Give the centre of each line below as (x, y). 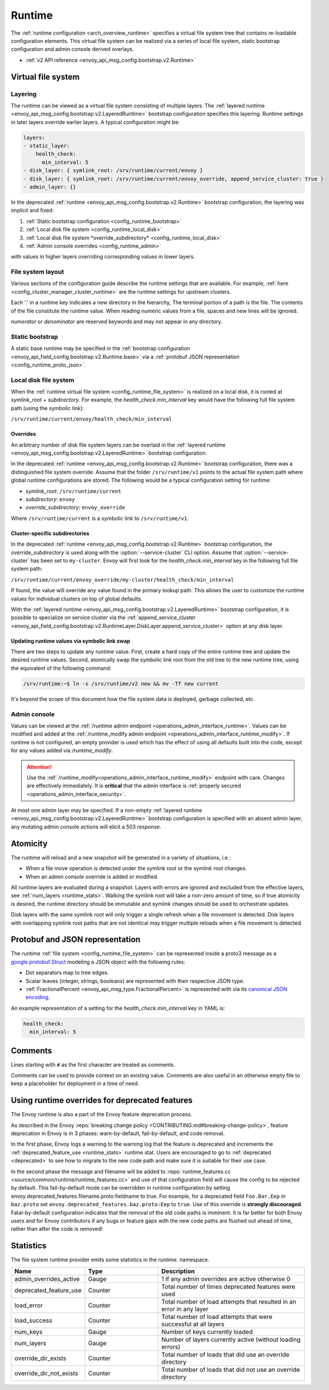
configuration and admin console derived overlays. (73, 49)
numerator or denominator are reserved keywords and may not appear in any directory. (117, 322)
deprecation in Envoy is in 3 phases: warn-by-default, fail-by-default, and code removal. (118, 1133)
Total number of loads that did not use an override (231, 1369)
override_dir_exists (41, 1358)
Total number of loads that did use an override (225, 1354)
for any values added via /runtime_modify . (62, 751)
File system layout (38, 272)
